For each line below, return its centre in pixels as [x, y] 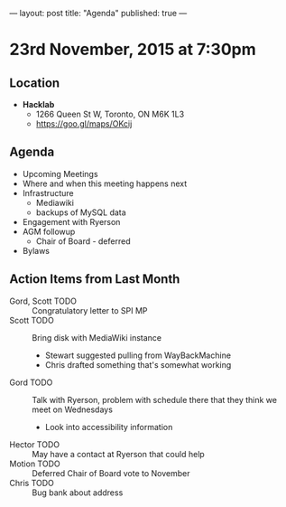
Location [35, 83]
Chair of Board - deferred [83, 241]
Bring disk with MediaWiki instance [97, 337]
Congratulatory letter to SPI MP [90, 310]
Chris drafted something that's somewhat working [138, 364]
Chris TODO [32, 483]
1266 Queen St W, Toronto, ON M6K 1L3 [110, 114]
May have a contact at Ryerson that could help [118, 454]
